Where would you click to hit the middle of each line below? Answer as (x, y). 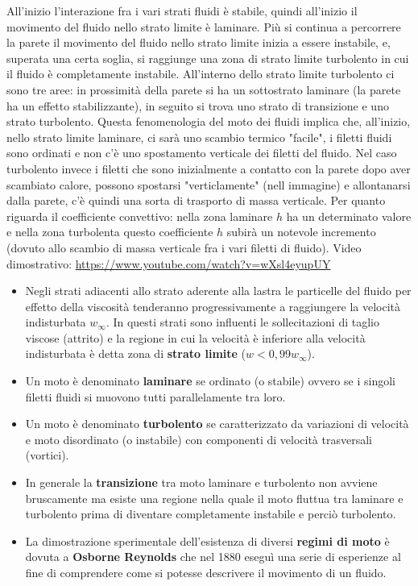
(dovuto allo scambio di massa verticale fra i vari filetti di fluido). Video (184, 247)
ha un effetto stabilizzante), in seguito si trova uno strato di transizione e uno (198, 105)
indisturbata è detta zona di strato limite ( (136, 353)
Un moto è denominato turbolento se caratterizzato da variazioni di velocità (217, 424)
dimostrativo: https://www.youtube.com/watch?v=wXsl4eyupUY (169, 263)
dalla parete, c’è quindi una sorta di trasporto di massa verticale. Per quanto (196, 200)
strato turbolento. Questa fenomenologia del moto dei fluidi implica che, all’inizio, (209, 121)
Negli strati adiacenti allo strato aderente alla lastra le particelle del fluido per (218, 291)
